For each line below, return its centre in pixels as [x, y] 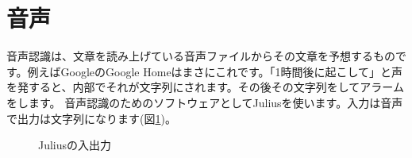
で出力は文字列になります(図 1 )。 [91, 118]
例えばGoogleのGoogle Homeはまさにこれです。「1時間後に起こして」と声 [215, 71]
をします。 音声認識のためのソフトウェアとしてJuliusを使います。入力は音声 [205, 102]
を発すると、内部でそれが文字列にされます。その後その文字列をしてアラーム [205, 87]
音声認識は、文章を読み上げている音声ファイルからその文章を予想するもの [201, 56]
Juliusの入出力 [75, 145]
